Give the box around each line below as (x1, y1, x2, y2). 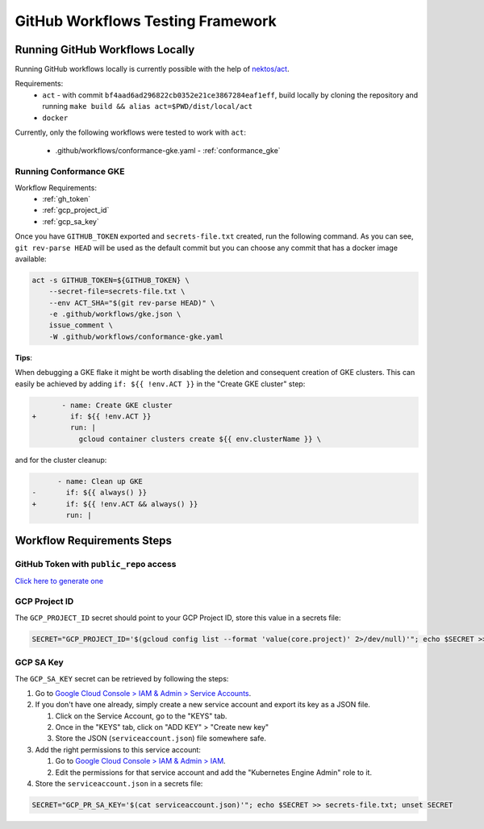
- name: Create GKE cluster (61, 400, 173, 410)
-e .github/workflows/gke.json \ (48, 310, 181, 319)
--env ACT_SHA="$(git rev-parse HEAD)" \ (48, 298, 215, 307)
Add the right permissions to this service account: (35, 744, 202, 754)
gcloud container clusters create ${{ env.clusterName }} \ (78, 434, 322, 444)
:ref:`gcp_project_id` (42, 206, 110, 215)
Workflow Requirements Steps (15, 534, 173, 548)
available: (15, 254, 48, 264)
